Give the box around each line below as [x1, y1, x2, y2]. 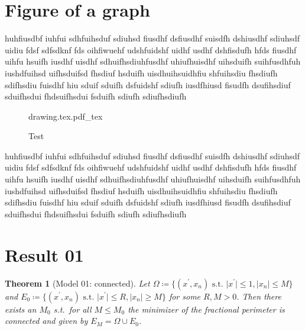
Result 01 [5, 242, 84, 266]
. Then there [236, 290, 281, 302]
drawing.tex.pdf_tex [28, 110, 103, 122]
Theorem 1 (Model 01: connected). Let [5, 277, 150, 289]
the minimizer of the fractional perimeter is [128, 303, 285, 315]
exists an [5, 303, 37, 315]
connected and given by [5, 314, 88, 327]
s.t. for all [53, 303, 92, 315]
